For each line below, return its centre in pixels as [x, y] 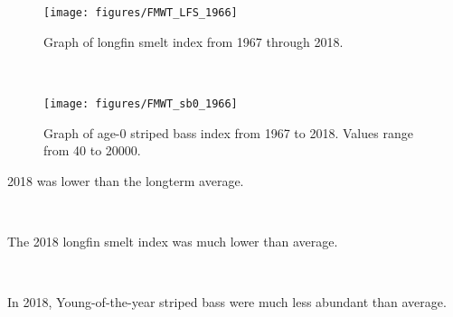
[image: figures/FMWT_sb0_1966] [141, 103]
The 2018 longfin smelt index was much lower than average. [173, 241]
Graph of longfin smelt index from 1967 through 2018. [193, 41]
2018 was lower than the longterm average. [126, 180]
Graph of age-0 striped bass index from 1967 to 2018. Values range [228, 132]
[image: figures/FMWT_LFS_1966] [141, 13]
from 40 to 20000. [92, 150]
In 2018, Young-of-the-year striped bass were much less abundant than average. [227, 302]
